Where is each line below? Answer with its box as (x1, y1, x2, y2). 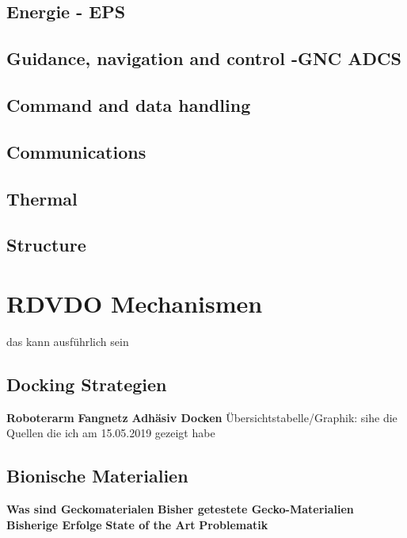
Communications (6, 139, 146, 163)
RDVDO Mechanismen (6, 286, 263, 319)
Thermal (6, 186, 78, 210)
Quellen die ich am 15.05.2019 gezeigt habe (6, 425, 215, 441)
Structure (6, 232, 86, 257)
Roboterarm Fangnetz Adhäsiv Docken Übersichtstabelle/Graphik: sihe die (6, 409, 397, 425)
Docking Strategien (6, 371, 167, 396)
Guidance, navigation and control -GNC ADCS (6, 46, 401, 71)
